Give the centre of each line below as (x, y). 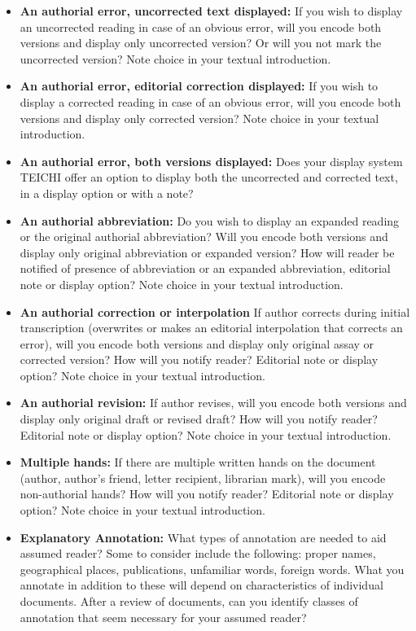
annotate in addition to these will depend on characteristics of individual (201, 585)
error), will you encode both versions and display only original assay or (197, 343)
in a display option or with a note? (107, 193)
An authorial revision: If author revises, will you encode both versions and (213, 403)
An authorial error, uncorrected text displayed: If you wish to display (211, 11)
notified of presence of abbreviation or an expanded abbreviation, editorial (205, 268)
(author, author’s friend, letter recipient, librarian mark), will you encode (203, 478)
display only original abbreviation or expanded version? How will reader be (207, 252)
